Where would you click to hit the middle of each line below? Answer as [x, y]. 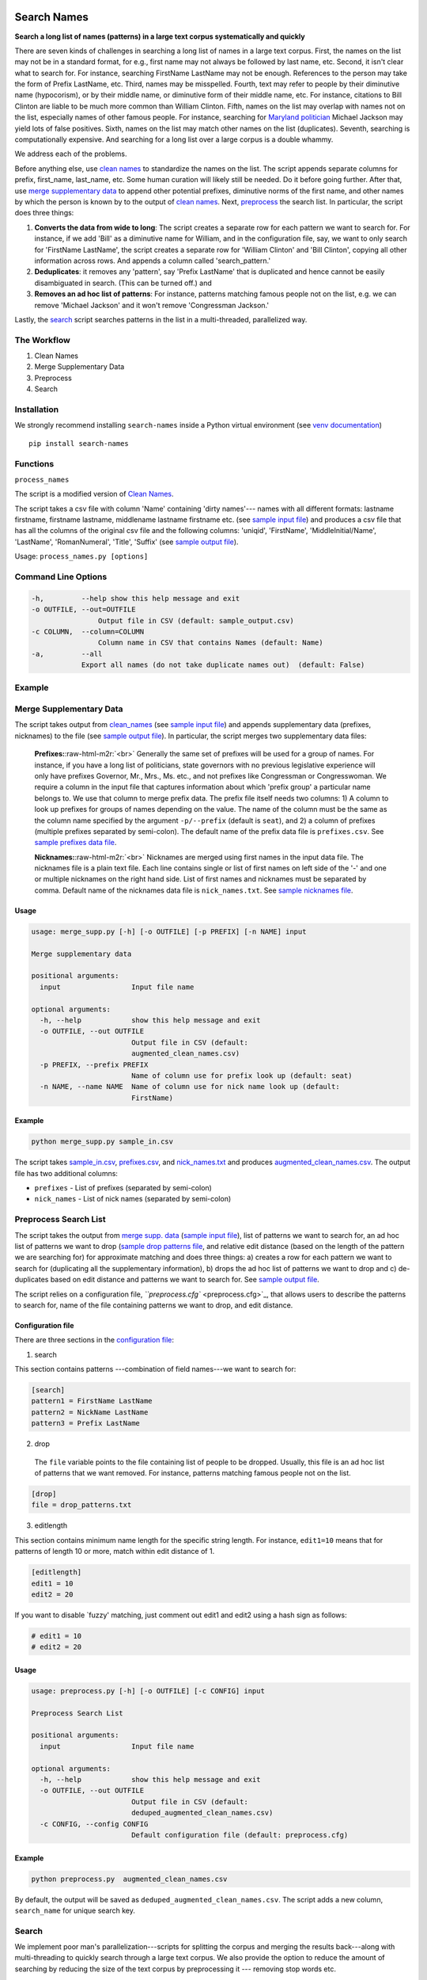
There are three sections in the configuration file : [94, 1340]
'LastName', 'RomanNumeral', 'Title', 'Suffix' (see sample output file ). [127, 542]
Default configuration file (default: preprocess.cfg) [240, 1835]
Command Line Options [61, 577]
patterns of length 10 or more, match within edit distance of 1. [115, 1552]
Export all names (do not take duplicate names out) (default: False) [223, 665]
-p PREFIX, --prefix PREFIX [94, 1064]
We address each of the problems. [71, 154]
